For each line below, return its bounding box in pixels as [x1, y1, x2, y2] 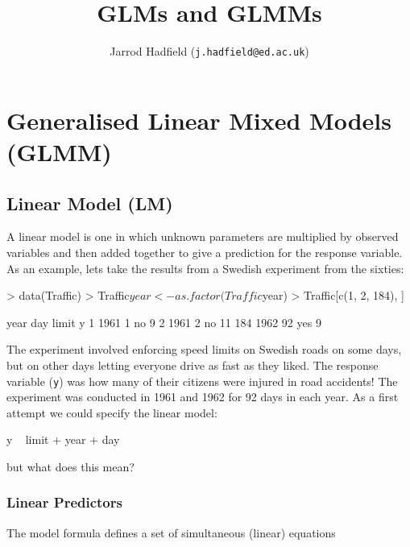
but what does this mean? [6, 458, 135, 474]
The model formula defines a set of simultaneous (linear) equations [6, 524, 336, 541]
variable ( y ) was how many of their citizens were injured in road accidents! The [6, 372, 398, 389]
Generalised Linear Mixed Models [6, 103, 391, 136]
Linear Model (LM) [6, 190, 173, 215]
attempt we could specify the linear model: [6, 404, 217, 421]
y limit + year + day [6, 431, 120, 448]
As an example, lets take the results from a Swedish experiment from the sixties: [6, 259, 404, 276]
